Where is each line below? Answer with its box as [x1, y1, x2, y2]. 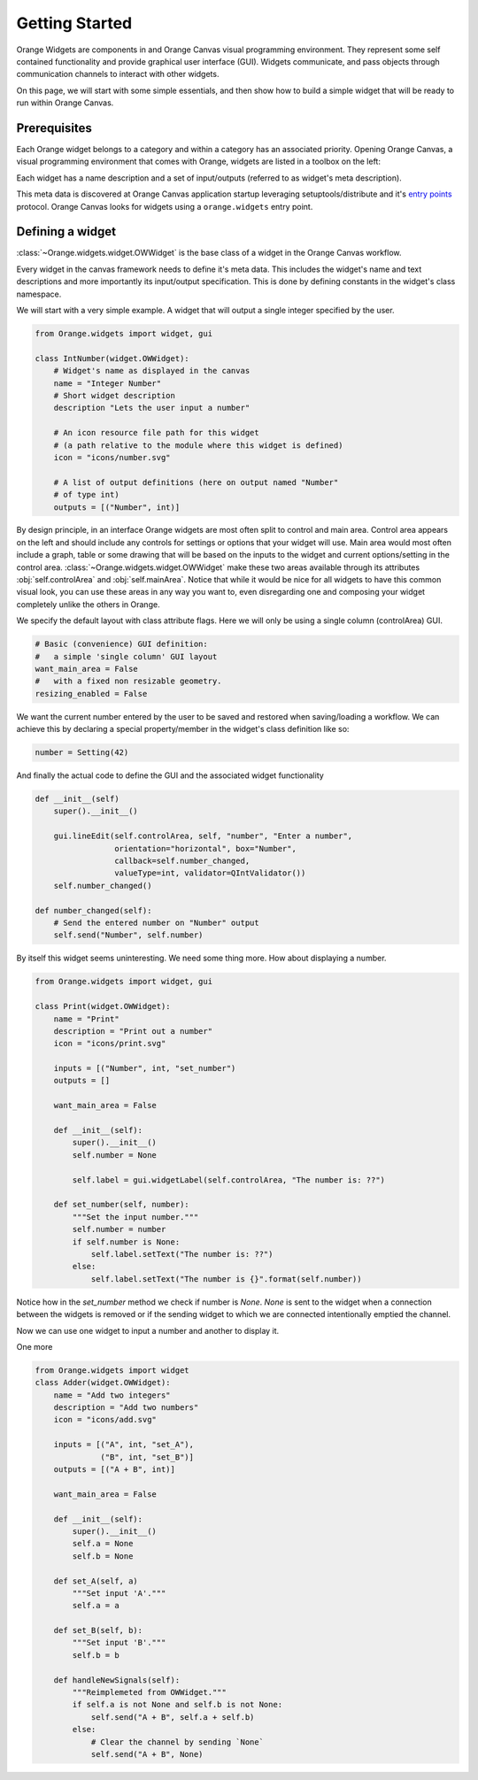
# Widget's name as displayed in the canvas [53, 366, 251, 376]
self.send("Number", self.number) [53, 930, 204, 940]
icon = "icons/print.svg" [53, 1038, 166, 1049]
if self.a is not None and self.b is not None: [72, 1699, 283, 1710]
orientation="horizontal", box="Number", [113, 844, 297, 853]
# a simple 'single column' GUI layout [35, 651, 218, 661]
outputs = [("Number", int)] [53, 502, 181, 512]
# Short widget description [53, 390, 176, 400]
